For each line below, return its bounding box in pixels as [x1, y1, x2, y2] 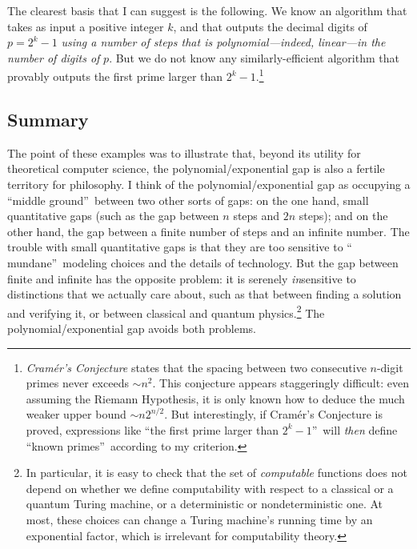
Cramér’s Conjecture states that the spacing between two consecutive [26, 359, 367, 375]
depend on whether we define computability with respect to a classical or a [26, 479, 394, 496]
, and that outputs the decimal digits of [173, 18, 367, 34]
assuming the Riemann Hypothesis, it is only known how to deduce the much [26, 390, 405, 407]
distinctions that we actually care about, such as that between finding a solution [7, 286, 402, 303]
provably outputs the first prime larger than [7, 68, 223, 85]
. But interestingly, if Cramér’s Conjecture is [164, 406, 383, 423]
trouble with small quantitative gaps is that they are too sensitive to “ [7, 238, 352, 255]
